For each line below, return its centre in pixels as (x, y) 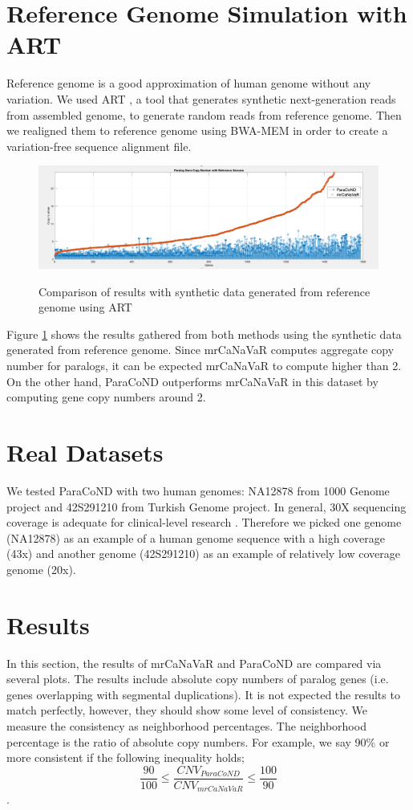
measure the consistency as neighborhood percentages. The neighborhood (186, 725)
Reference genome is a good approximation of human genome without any (189, 83)
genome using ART (85, 307)
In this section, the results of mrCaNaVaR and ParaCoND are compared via (194, 663)
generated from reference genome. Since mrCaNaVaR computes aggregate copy (200, 350)
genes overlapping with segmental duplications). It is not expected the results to (203, 694)
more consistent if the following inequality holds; (126, 757)
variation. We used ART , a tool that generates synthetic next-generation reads (201, 98)
